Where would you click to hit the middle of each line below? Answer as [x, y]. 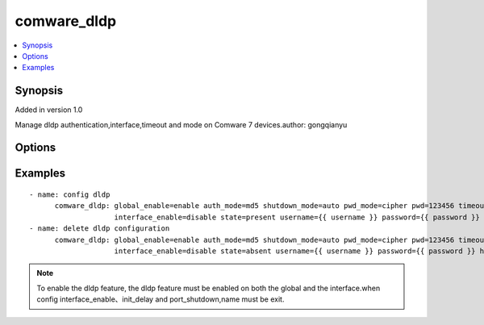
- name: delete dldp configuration [100, 229]
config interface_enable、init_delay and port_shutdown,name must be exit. [161, 299]
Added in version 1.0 [49, 110]
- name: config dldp [70, 195]
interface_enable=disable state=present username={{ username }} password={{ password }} [297, 217]
